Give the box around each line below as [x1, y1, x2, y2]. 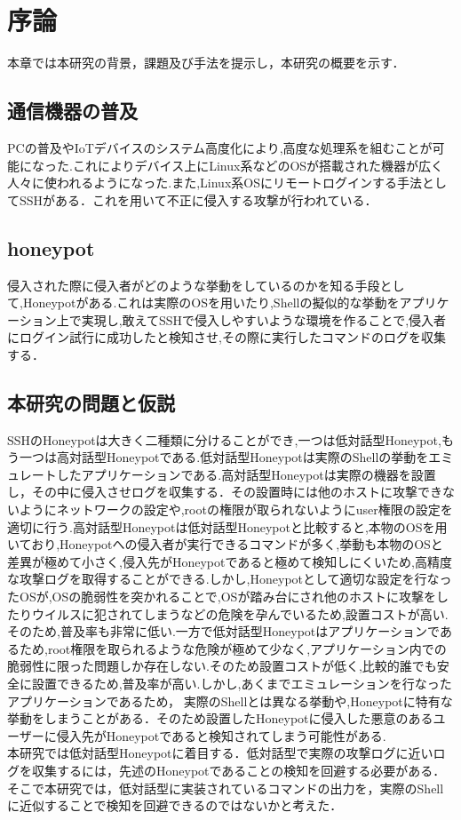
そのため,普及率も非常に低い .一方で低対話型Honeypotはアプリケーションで [7, 622, 440, 641]
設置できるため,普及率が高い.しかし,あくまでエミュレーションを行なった [31, 673, 452, 692]
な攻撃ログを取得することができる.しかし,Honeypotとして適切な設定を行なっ [7, 569, 452, 588]
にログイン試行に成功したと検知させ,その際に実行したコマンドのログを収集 [7, 328, 446, 346]
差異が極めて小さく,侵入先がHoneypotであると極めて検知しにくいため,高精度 [7, 552, 452, 570]
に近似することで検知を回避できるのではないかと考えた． [7, 796, 343, 815]
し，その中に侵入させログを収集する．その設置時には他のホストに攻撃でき [7, 482, 442, 501]
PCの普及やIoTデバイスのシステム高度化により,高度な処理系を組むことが [7, 138, 433, 156]
